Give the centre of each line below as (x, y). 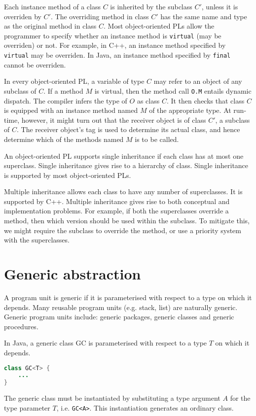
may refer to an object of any (198, 81)
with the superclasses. (37, 240)
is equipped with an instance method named (71, 110)
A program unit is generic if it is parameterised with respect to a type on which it (128, 297)
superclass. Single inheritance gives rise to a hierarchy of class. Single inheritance (126, 165)
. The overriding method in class (100, 16)
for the (240, 398)
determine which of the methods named (64, 139)
